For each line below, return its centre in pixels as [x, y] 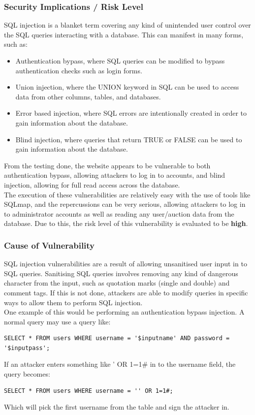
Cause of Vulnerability [49, 245]
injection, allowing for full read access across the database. [92, 184]
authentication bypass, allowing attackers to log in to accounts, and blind [115, 175]
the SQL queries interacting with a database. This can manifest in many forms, [124, 34]
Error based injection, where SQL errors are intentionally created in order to [131, 113]
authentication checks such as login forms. [79, 70]
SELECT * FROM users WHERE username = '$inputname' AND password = [117, 338]
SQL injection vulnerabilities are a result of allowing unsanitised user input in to [126, 264]
